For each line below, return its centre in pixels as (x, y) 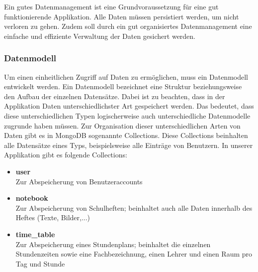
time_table (35, 234)
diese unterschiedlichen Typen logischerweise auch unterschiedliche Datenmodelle (127, 115)
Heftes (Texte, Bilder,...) (53, 217)
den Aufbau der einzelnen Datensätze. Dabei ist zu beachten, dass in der (115, 96)
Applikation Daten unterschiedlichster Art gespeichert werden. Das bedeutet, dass (129, 106)
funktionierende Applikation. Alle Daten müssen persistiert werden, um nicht (122, 16)
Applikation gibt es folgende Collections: (66, 155)
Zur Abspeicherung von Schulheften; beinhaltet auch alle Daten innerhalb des (134, 207)
